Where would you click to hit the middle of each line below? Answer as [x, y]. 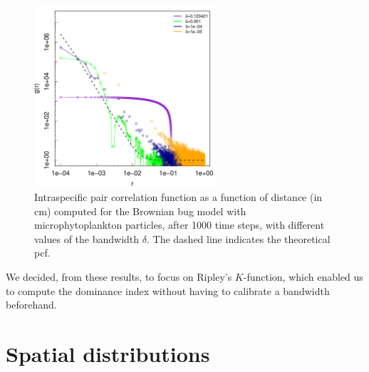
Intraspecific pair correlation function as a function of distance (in [178, 196]
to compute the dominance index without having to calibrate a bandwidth [168, 290]
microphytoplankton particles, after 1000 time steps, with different [180, 225]
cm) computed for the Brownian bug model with [140, 211]
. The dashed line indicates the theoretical [238, 238]
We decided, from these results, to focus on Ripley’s [119, 276]
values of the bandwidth [87, 238]
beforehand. [31, 305]
